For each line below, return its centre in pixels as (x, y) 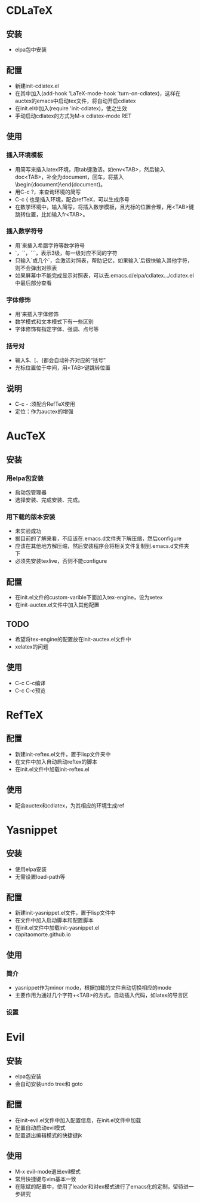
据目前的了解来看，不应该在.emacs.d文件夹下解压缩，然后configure (98, 539)
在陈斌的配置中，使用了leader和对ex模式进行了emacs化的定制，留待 (99, 1186)
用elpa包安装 (25, 478)
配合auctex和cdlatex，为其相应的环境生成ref (70, 805)
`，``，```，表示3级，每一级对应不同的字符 (66, 253)
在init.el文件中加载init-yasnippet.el (57, 928)
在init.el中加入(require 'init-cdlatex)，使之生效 (71, 108)
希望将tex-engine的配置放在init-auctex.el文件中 (73, 639)
